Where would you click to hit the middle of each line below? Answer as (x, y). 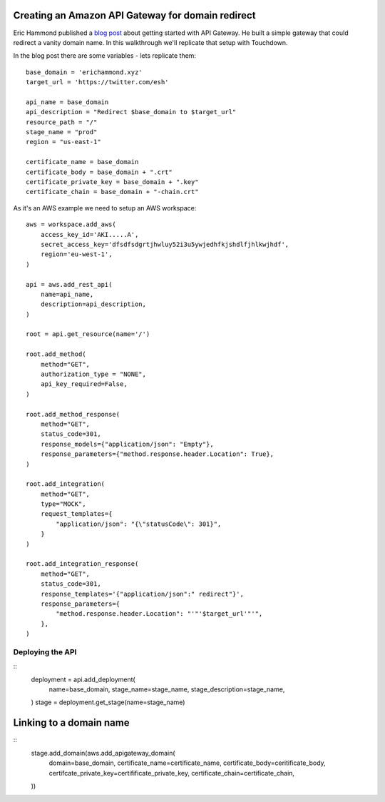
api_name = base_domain (67, 102)
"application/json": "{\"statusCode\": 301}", (139, 524)
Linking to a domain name (71, 723)
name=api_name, (67, 294)
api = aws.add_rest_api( (69, 284)
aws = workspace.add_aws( (71, 224)
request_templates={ (76, 514)
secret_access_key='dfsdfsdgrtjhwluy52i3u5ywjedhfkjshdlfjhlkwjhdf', (165, 244)
